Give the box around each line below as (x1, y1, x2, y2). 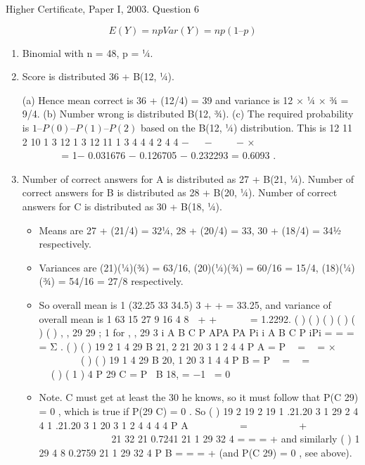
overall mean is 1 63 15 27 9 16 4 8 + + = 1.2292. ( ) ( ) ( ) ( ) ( (39, 311, 355, 326)
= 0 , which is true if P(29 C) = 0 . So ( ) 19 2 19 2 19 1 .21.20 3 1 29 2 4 (39, 404, 359, 419)
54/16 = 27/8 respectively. (69, 274, 184, 288)
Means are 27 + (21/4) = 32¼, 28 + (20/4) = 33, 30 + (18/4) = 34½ (39, 222, 342, 237)
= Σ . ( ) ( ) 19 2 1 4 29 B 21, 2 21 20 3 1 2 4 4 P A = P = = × (39, 338, 336, 353)
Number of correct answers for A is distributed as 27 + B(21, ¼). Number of (22, 171, 354, 186)
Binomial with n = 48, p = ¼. (22, 45, 153, 60)
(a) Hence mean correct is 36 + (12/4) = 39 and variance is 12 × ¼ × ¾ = (22, 92, 349, 107)
